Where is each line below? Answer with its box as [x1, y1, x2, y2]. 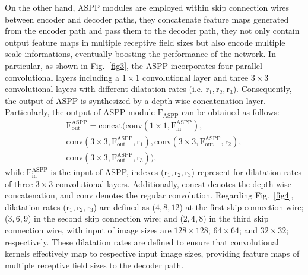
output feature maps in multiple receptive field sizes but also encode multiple [5, 36, 285, 48]
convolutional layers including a [5, 71, 120, 83]
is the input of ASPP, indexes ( [50, 166, 164, 178]
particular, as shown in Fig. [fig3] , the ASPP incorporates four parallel [5, 59, 262, 71]
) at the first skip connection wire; [179, 200, 304, 213]
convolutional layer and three [142, 71, 249, 83]
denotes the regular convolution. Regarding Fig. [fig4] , [96, 189, 294, 201]
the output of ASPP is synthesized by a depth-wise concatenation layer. [5, 94, 266, 106]
